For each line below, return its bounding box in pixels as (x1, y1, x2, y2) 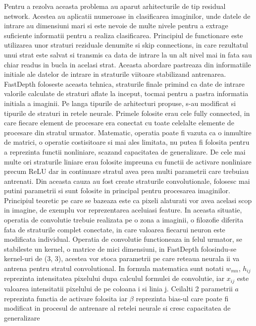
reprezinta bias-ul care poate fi (136, 293, 229, 303)
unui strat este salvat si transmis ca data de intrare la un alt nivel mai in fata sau (4, 49, 252, 59)
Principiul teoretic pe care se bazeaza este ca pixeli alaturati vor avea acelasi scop (4, 195, 252, 205)
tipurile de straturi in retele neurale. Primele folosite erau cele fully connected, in (4, 108, 250, 118)
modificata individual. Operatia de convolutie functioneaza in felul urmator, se (4, 234, 242, 244)
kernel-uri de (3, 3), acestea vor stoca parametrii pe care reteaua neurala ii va (4, 253, 240, 264)
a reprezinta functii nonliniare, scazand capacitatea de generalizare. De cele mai (4, 146, 246, 157)
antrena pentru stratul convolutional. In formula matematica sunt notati (4, 263, 224, 273)
